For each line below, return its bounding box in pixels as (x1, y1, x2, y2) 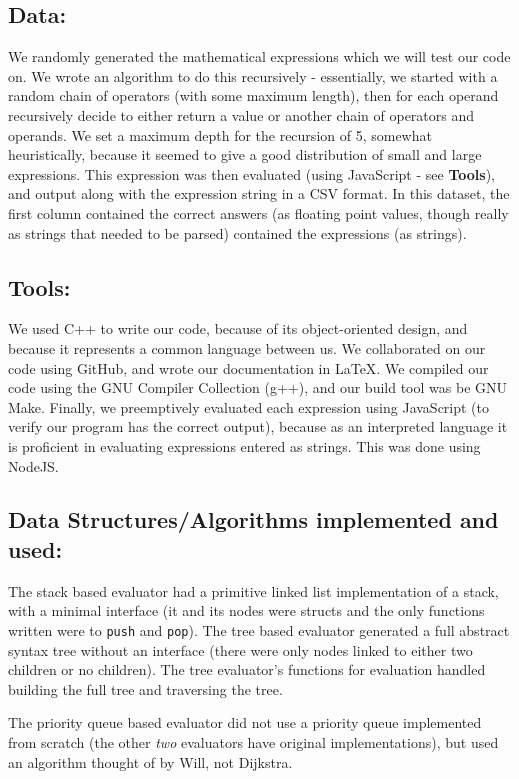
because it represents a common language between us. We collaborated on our (8, 337, 486, 358)
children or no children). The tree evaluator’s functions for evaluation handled (8, 659, 486, 680)
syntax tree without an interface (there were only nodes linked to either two (8, 639, 473, 660)
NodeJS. (8, 455, 59, 476)
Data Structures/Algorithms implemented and (8, 504, 499, 535)
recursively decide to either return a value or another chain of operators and (8, 104, 475, 125)
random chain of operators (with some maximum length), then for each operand (8, 85, 499, 106)
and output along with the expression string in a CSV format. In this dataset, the (8, 183, 510, 204)
